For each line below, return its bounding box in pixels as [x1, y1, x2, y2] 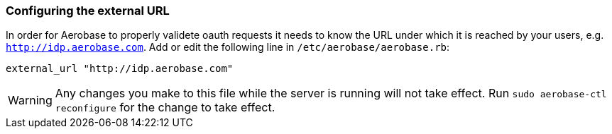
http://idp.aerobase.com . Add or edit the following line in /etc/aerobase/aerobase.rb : [6, 41, 450, 54]
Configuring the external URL [6, 4, 170, 18]
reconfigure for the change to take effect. [55, 100, 275, 115]
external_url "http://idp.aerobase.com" [6, 63, 234, 75]
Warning [8, 93, 53, 108]
